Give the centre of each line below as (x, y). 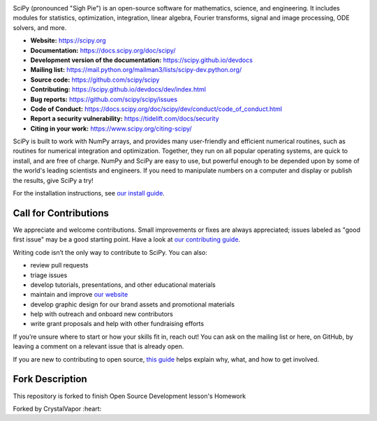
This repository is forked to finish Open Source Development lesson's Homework (130, 396)
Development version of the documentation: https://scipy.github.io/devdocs (141, 60)
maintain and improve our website (79, 295)
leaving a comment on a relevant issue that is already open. (98, 346)
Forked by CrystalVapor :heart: (57, 408)
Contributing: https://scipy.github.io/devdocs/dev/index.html (118, 89)
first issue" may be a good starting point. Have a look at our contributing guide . (127, 239)
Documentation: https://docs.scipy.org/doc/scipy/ (103, 50)
